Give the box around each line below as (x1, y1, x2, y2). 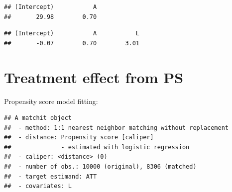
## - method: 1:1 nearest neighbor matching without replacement (4, 124, 229, 131)
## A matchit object (4, 114, 72, 122)
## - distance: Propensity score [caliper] (4, 134, 154, 141)
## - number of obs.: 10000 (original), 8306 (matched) (4, 163, 197, 171)
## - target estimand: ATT (4, 173, 97, 180)
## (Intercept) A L (4, 30, 140, 37)
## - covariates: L (4, 183, 72, 190)
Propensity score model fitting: (4, 96, 98, 106)
